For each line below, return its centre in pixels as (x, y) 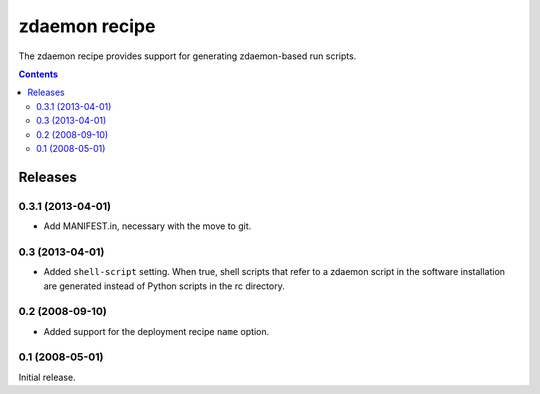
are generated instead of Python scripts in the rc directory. (164, 286)
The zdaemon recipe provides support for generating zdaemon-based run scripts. (187, 56)
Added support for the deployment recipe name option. (156, 331)
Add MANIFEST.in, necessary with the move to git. (147, 226)
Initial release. (47, 377)
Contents (38, 74)
